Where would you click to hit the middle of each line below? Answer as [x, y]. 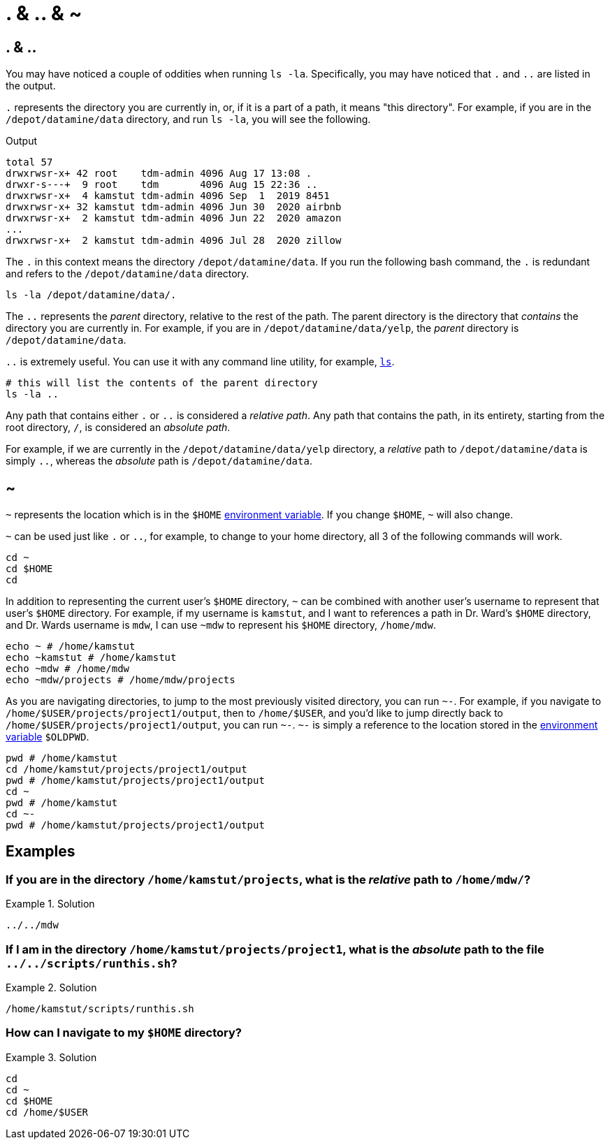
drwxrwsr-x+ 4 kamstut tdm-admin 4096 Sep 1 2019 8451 [168, 196]
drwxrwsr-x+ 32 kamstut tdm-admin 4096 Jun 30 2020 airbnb [174, 207]
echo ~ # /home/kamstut [71, 647]
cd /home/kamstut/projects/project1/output [126, 770]
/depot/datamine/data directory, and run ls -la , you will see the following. [188, 119]
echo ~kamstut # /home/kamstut [91, 658]
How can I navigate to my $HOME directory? [124, 1033]
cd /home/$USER [47, 1112]
